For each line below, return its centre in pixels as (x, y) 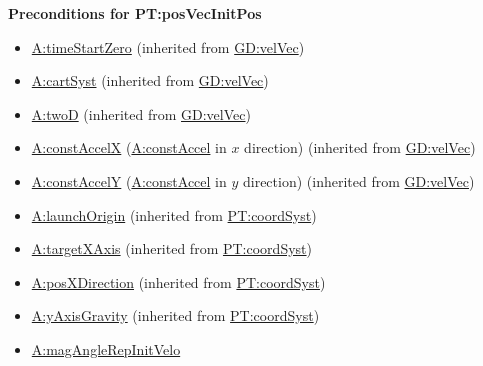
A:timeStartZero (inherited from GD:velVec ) (168, 46)
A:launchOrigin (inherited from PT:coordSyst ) (174, 214)
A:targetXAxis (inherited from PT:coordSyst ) (171, 248)
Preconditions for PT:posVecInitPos (135, 13)
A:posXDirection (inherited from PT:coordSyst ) (178, 281)
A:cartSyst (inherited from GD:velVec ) (150, 80)
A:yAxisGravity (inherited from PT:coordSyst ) (175, 315)
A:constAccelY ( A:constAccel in (129, 180)
